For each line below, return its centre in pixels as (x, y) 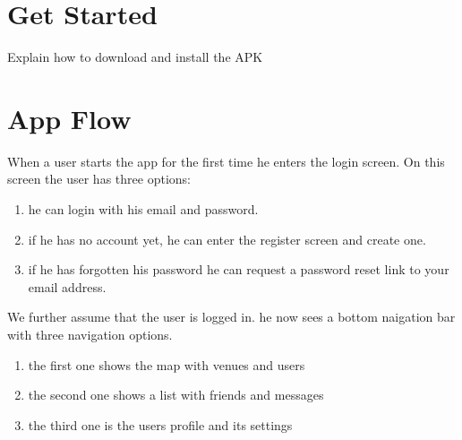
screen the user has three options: (99, 179)
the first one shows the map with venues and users (167, 364)
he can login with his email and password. (143, 209)
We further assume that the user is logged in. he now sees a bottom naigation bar (231, 317)
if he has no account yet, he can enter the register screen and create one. (227, 239)
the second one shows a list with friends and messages (176, 395)
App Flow (69, 118)
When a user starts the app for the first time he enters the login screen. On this (226, 161)
